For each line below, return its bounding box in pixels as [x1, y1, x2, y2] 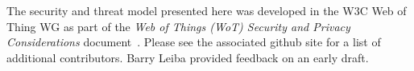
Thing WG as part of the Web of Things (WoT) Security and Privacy [6, 18, 350, 34]
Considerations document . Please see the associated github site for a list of [6, 34, 381, 50]
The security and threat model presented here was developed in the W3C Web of [6, 2, 407, 18]
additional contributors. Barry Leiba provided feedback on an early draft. [6, 49, 369, 65]
